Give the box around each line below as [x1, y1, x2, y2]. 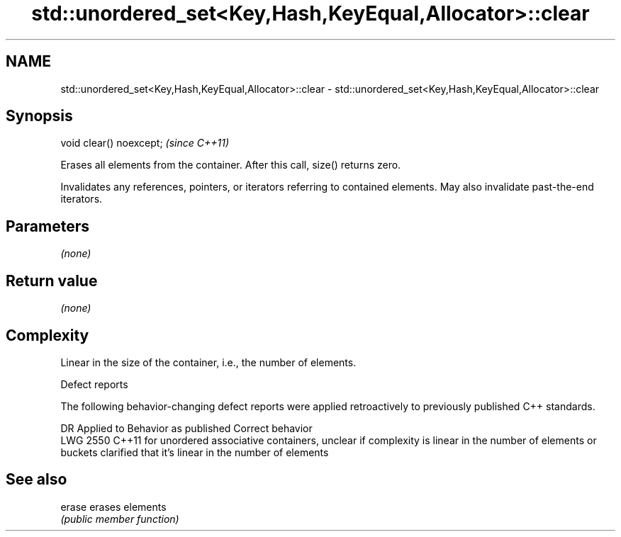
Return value [6, 271, 98, 290]
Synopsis [6, 107, 73, 125]
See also [6, 470, 67, 489]
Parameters [6, 217, 89, 235]
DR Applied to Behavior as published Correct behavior [60, 422, 313, 434]
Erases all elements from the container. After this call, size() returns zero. [60, 159, 401, 171]
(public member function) [60, 512, 179, 525]
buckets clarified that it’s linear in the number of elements [60, 446, 329, 458]
